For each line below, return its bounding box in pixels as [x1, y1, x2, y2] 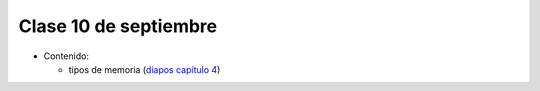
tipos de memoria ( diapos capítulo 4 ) [68, 63, 221, 75]
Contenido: [43, 50, 90, 62]
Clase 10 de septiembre [18, 15, 218, 37]
